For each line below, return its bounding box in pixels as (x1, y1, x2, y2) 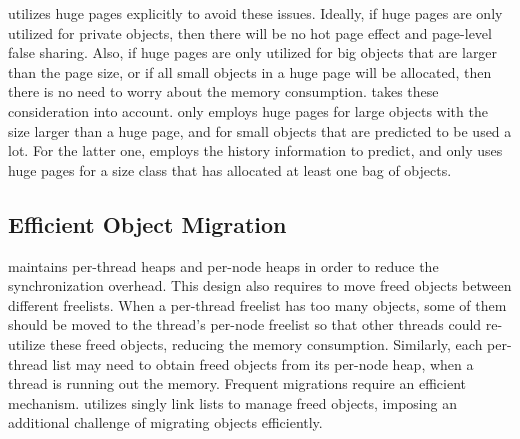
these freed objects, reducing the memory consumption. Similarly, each (49, 333, 483, 354)
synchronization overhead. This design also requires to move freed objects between (8, 275, 512, 296)
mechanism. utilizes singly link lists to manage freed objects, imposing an (8, 392, 457, 413)
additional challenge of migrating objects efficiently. (8, 412, 323, 433)
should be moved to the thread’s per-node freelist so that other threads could (8, 314, 482, 335)
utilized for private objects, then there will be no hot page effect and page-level (8, 22, 492, 43)
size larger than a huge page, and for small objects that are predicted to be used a (8, 120, 512, 141)
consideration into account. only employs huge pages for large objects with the (8, 100, 488, 121)
